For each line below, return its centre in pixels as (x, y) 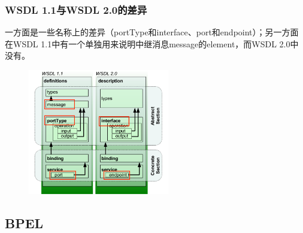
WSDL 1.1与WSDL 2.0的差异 (76, 9)
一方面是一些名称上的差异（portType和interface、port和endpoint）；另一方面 (152, 32)
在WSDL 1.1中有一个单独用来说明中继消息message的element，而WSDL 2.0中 (152, 43)
